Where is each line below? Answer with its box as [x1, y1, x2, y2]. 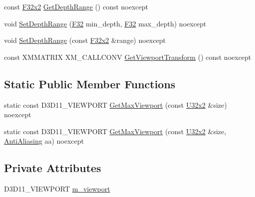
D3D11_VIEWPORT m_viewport [4, 184, 110, 194]
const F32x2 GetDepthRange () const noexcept [4, 1, 149, 11]
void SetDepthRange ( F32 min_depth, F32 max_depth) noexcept [4, 18, 207, 28]
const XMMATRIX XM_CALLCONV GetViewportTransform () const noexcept [4, 51, 252, 62]
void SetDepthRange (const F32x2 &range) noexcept [4, 35, 166, 45]
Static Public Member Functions [4, 76, 176, 91]
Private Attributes [4, 160, 101, 176]
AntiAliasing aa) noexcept [4, 136, 84, 146]
